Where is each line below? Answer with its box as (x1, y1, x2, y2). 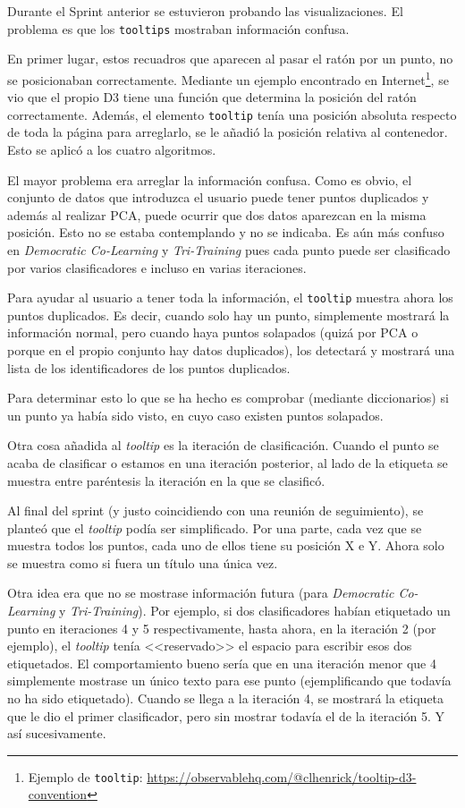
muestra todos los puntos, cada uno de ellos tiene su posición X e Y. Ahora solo (7, 536, 444, 555)
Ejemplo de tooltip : (28, 767, 143, 786)
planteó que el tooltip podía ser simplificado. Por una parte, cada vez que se (7, 518, 422, 537)
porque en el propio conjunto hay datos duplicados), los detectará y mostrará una (7, 340, 455, 359)
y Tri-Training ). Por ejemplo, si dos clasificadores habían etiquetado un (58, 601, 451, 620)
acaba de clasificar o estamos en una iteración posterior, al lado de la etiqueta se (7, 453, 448, 472)
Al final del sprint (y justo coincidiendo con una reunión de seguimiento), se (7, 501, 424, 520)
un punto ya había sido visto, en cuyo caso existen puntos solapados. (7, 405, 384, 424)
